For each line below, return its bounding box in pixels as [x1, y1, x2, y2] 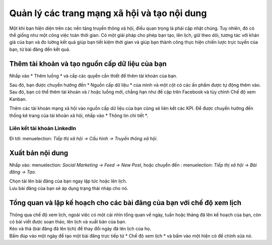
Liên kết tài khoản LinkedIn [9, 125, 77, 132]
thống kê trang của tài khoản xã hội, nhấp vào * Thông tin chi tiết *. [9, 112, 148, 118]
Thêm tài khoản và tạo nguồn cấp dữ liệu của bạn [9, 59, 167, 68]
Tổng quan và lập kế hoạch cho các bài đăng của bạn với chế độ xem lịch [9, 198, 242, 207]
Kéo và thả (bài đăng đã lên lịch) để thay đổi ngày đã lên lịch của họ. [9, 226, 151, 232]
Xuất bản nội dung [9, 149, 69, 157]
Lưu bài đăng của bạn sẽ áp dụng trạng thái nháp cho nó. [9, 185, 128, 191]
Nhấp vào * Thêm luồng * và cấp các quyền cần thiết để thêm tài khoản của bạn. [9, 73, 177, 79]
